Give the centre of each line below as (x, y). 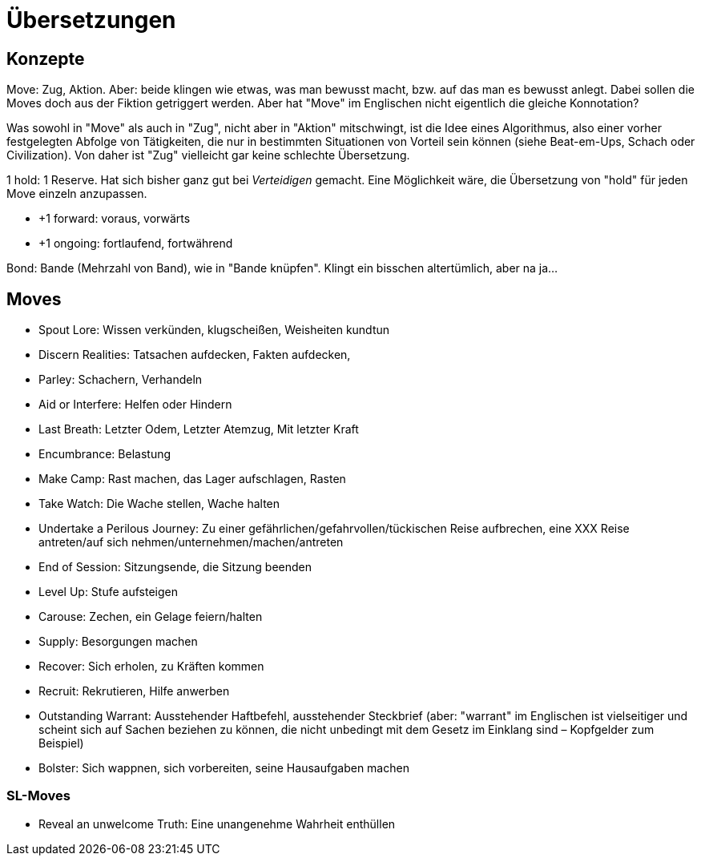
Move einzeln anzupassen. (77, 194)
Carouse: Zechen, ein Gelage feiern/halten (151, 617)
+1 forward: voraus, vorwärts (115, 219)
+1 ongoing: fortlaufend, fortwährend (136, 244)
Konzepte (46, 58)
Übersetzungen (91, 20)
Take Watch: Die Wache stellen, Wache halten (159, 504)
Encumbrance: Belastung (105, 454)
